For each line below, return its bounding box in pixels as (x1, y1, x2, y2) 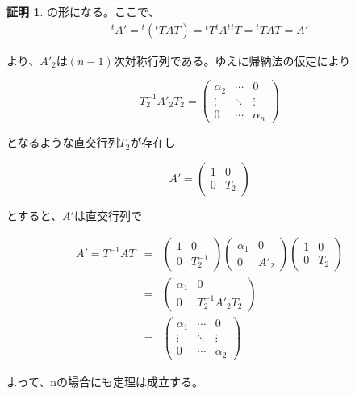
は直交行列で (73, 206, 142, 223)
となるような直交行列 (6, 134, 119, 151)
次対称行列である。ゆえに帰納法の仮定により (113, 52, 351, 69)
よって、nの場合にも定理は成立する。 (6, 372, 203, 389)
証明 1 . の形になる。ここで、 (6, 3, 160, 19)
